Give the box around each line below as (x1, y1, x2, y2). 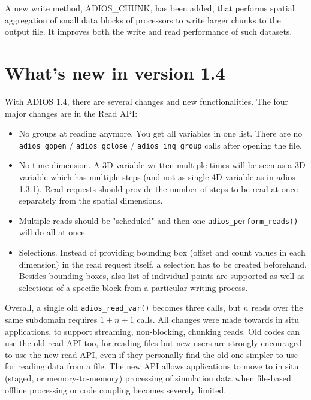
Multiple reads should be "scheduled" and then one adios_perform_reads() (19, 214, 298, 226)
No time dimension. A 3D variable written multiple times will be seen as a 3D (19, 159, 306, 171)
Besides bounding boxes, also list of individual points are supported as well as (19, 269, 305, 282)
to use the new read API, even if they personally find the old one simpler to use (5, 348, 298, 360)
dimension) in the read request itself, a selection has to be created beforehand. (19, 257, 307, 270)
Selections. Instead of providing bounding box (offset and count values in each (19, 246, 306, 258)
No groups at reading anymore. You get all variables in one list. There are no (19, 127, 303, 140)
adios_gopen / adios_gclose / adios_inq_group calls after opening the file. (19, 138, 302, 151)
